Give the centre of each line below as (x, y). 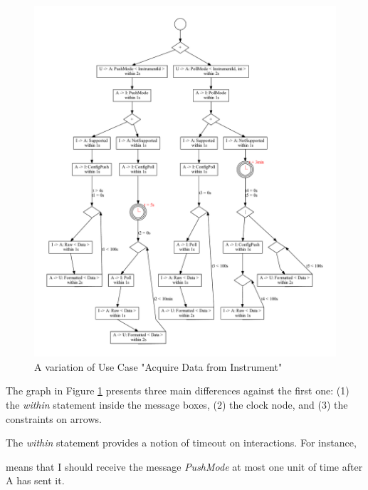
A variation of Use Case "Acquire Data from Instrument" (158, 366)
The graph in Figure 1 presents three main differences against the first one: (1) (178, 391)
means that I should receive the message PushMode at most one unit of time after (184, 466)
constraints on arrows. (54, 418)
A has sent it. (35, 480)
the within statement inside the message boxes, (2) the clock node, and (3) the (177, 405)
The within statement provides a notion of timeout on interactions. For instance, (181, 443)
